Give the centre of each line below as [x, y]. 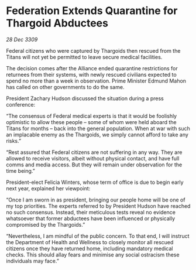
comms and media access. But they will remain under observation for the [94, 165]
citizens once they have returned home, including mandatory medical [90, 248]
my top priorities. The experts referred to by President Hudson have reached [98, 206]
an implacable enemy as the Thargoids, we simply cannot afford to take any [97, 134]
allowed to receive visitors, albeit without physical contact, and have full [93, 158]
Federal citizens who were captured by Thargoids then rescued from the [93, 50]
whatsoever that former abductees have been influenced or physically [91, 218]
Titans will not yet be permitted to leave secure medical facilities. [84, 57]
